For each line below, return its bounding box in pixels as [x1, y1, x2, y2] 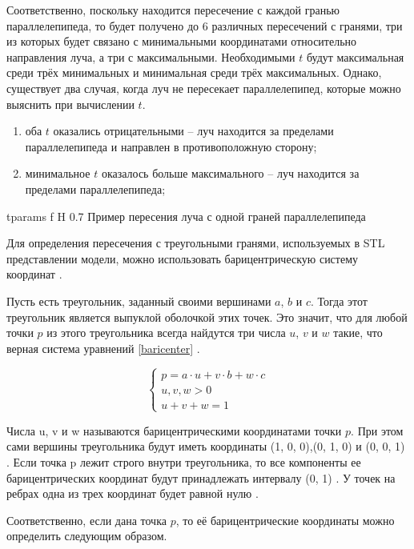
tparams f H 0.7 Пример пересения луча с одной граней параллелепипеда [6, 207, 366, 224]
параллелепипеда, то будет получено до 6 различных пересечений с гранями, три [6, 17, 403, 34]
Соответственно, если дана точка [6, 511, 167, 528]
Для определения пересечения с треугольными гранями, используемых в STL [6, 234, 385, 251]
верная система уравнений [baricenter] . [6, 339, 200, 356]
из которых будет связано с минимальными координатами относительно [6, 33, 357, 50]
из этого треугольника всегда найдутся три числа [46, 324, 286, 341]
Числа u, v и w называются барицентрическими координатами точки [6, 422, 342, 439]
